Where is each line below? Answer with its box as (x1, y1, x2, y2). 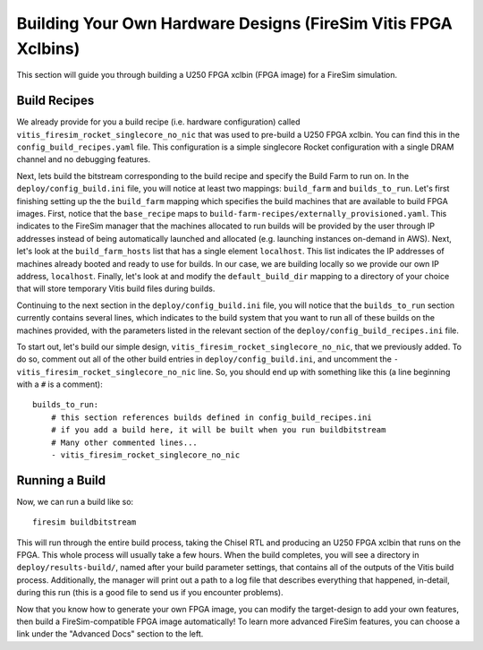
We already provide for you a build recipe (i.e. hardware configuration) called (16, 116, 301, 127)
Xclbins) (16, 38, 80, 58)
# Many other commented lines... (50, 437, 199, 448)
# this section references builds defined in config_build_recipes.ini (50, 412, 372, 423)
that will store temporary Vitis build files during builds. (16, 283, 216, 295)
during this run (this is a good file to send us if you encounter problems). (16, 587, 284, 598)
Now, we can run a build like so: (16, 496, 134, 507)
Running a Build (16, 473, 106, 488)
